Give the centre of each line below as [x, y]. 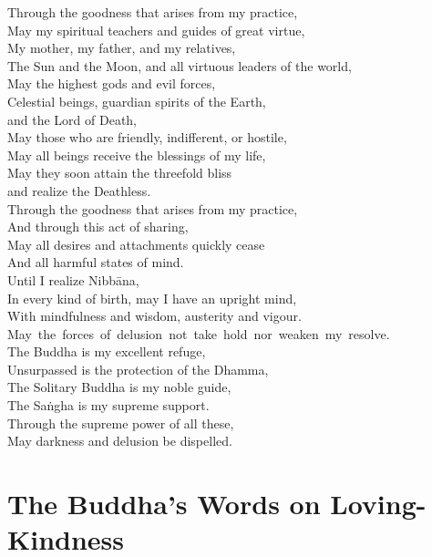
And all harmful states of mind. [96, 262]
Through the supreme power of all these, [121, 423]
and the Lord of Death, [72, 119]
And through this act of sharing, [98, 227]
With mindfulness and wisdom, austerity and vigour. [154, 316]
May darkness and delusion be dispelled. [120, 441]
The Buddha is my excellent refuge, [107, 351]
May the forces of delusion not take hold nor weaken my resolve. [199, 333]
